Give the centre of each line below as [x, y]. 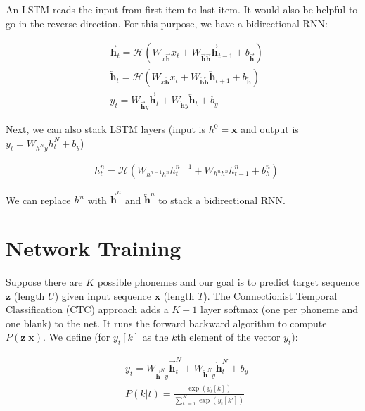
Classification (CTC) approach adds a [87, 309]
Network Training [94, 248]
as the [155, 337]
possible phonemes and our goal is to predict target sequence [228, 282]
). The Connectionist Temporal [270, 295]
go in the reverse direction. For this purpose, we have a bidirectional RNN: [167, 23]
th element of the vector [229, 337]
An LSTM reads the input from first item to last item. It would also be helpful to [182, 9]
